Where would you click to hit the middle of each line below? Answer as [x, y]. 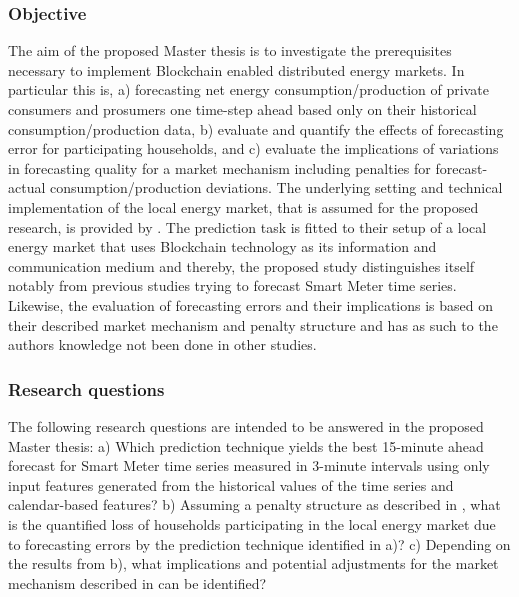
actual [27, 187]
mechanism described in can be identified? [137, 582]
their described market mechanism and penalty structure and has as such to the [253, 324]
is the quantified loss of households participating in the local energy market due [252, 523]
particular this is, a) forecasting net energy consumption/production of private [248, 89]
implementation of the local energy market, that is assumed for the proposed [243, 206]
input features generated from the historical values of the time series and [231, 484]
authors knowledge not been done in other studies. [162, 344]
